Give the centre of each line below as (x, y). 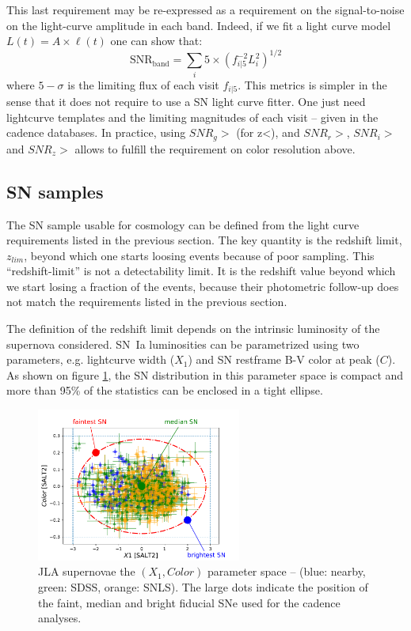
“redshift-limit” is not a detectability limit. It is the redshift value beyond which (201, 271)
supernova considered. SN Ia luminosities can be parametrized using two (183, 344)
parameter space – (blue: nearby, (287, 571)
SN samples (55, 191)
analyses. (60, 618)
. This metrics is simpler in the (312, 84)
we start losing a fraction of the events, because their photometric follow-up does (203, 286)
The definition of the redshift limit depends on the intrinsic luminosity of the (193, 329)
